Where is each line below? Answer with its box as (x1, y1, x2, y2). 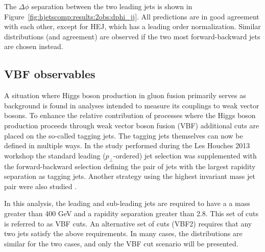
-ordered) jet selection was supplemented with (113, 150, 257, 161)
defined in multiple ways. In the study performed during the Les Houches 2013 (4, 140, 250, 151)
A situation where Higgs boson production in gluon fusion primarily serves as (4, 90, 246, 101)
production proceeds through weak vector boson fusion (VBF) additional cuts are (4, 120, 259, 130)
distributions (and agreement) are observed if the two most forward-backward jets (4, 31, 260, 41)
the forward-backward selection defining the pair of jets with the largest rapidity (4, 161, 256, 171)
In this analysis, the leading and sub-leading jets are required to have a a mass (4, 198, 250, 209)
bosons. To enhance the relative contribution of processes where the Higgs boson (4, 110, 256, 121)
